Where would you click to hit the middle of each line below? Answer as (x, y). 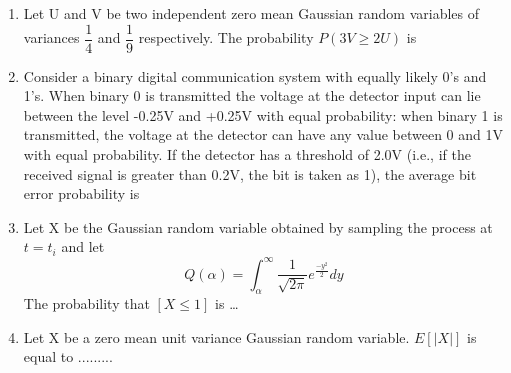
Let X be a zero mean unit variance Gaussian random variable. (216, 336)
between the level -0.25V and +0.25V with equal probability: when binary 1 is (263, 114)
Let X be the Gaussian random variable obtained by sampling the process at (258, 226)
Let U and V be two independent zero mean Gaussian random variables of (251, 13)
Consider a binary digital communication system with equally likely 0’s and (255, 75)
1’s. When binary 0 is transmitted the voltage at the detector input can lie (252, 95)
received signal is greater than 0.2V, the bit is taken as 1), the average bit (250, 173)
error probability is (81, 193)
